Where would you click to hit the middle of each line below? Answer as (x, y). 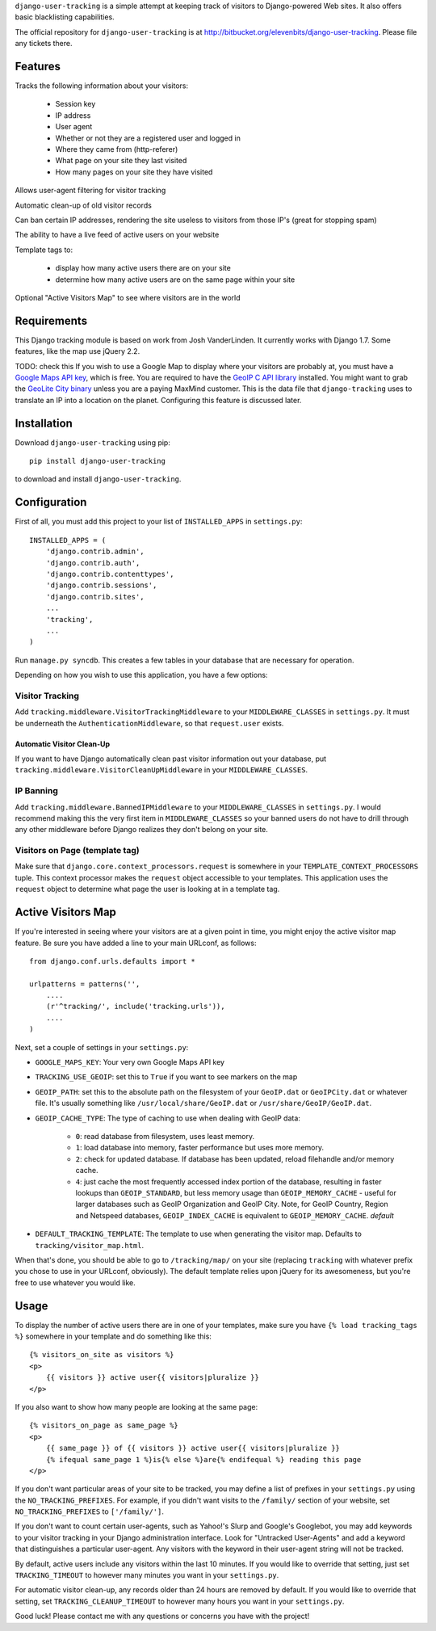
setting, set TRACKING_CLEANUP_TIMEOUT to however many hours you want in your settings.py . (180, 1601)
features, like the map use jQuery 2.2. (78, 351)
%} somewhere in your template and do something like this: (113, 1336)
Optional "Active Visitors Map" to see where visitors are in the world (128, 297)
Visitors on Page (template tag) (78, 851)
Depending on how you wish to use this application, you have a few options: (141, 675)
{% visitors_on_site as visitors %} (102, 1355)
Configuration (51, 502)
